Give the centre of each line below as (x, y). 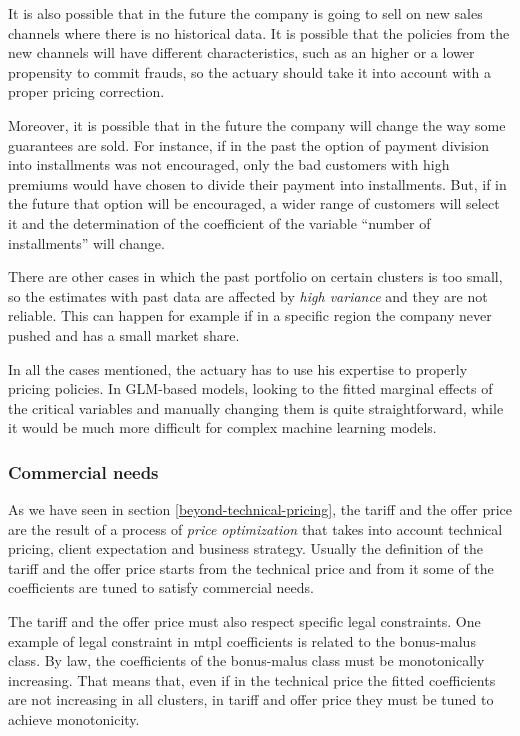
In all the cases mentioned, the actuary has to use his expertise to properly (238, 368)
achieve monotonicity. (74, 719)
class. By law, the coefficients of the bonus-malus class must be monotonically (246, 660)
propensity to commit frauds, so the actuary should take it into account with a (250, 71)
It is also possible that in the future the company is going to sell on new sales (245, 13)
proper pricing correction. (86, 91)
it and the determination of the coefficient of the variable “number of (219, 222)
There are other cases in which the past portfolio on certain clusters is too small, (255, 276)
